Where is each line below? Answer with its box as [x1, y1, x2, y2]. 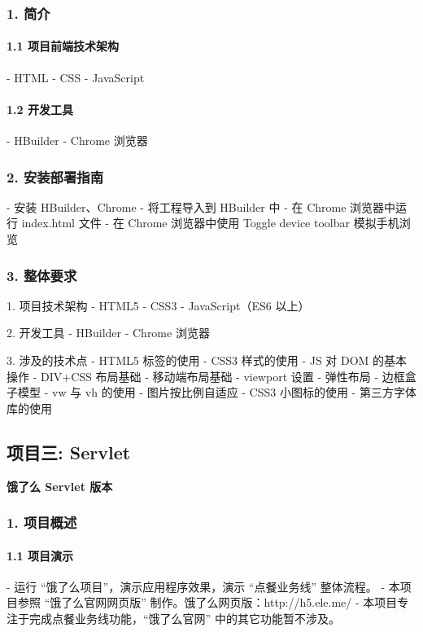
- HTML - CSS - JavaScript [7, 68, 145, 86]
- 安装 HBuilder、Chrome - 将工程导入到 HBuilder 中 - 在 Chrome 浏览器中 [7, 198, 396, 215]
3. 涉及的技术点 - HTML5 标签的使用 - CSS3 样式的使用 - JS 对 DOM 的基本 [7, 352, 408, 369]
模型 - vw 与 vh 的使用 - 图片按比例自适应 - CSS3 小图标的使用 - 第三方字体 [17, 384, 416, 401]
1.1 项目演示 [7, 546, 73, 564]
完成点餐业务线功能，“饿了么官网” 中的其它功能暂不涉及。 [28, 610, 340, 627]
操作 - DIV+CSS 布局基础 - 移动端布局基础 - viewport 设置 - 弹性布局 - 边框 [7, 367, 405, 384]
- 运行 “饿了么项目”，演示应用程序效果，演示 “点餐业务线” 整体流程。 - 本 [7, 577, 400, 595]
